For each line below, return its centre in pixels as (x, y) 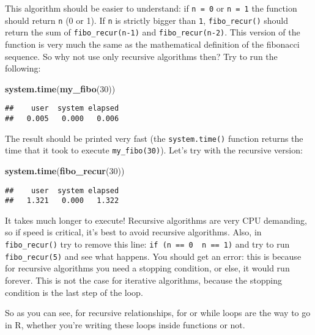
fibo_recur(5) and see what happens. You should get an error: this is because (153, 256)
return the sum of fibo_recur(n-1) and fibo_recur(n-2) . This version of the (153, 32)
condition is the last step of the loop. (74, 292)
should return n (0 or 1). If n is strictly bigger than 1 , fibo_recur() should (147, 20)
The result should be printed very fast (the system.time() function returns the (154, 138)
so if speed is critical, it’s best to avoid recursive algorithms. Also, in (133, 232)
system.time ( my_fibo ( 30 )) (60, 88)
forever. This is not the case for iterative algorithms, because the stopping (143, 280)
